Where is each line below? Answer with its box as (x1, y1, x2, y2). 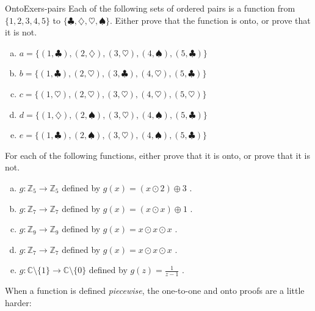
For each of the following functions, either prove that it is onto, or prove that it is (5, 148, 310, 161)
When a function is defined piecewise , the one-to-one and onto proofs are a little (5, 284, 305, 297)
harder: (5, 296, 32, 309)
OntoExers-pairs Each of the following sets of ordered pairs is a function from (5, 2, 295, 14)
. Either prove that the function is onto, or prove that (110, 13, 311, 26)
